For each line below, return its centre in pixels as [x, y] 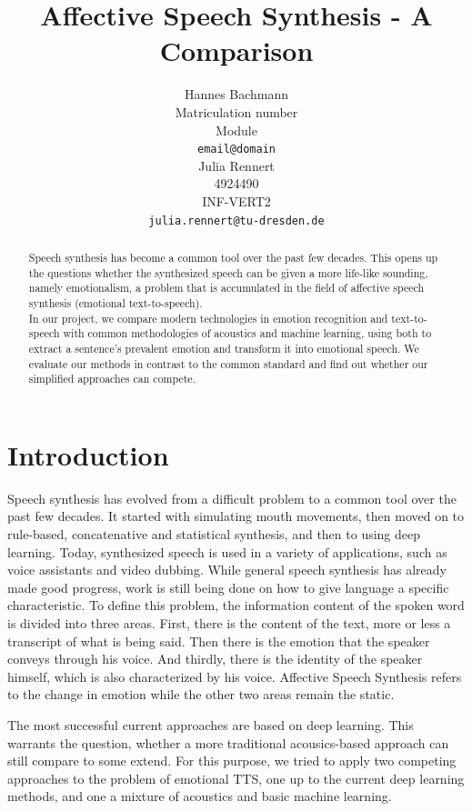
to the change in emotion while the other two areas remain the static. [201, 694]
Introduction [88, 454]
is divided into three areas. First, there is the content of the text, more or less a [229, 622]
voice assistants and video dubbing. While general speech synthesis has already [227, 570]
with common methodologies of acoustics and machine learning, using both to [247, 333]
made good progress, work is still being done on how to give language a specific [228, 587]
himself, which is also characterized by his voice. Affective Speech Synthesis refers [235, 676]
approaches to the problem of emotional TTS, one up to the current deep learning [236, 778]
